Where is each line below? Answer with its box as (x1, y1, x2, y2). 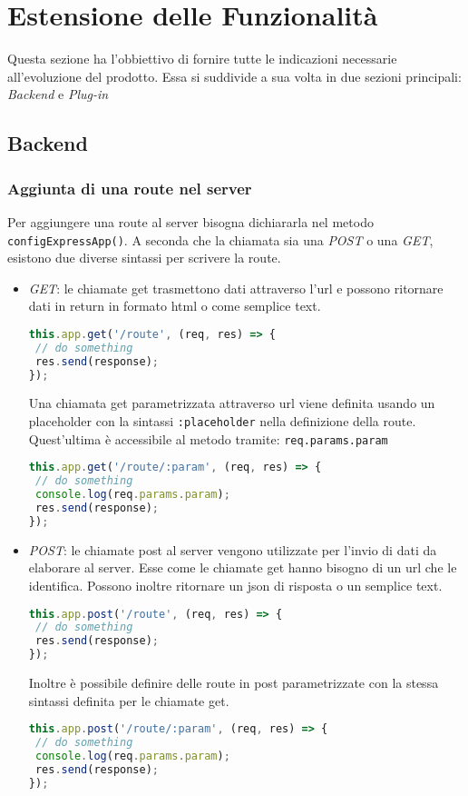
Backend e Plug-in (7, 85, 109, 104)
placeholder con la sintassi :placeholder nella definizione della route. (28, 412, 416, 431)
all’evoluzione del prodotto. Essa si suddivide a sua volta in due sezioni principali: (7, 66, 462, 85)
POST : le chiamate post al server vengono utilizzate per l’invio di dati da (28, 540, 437, 559)
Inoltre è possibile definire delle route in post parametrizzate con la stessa (28, 673, 439, 692)
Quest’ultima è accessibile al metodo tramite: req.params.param (28, 429, 388, 448)
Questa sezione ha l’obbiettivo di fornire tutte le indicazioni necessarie (7, 49, 397, 68)
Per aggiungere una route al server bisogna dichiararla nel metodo (7, 212, 374, 231)
